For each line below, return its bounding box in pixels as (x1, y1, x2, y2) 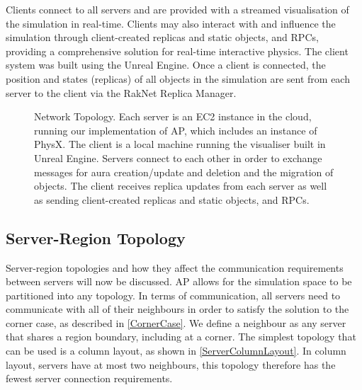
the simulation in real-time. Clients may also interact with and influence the (6, 16, 336, 30)
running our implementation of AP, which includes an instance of (34, 122, 317, 137)
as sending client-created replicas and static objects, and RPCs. (34, 192, 310, 207)
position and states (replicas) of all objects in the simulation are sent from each (6, 71, 350, 86)
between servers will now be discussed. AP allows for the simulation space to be (6, 274, 352, 289)
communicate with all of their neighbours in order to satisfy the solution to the (6, 302, 349, 316)
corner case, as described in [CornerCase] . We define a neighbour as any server (6, 315, 346, 330)
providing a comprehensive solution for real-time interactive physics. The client (6, 43, 349, 58)
